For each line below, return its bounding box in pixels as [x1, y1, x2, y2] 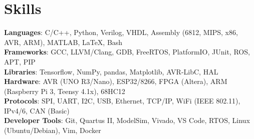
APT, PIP [4, 56, 36, 66]
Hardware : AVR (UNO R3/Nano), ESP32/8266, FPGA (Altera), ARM [4, 76, 227, 86]
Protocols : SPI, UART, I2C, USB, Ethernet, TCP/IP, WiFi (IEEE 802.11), [4, 95, 240, 106]
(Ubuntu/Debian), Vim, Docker [4, 125, 101, 135]
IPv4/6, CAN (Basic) [4, 105, 70, 115]
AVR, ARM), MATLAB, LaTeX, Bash [4, 36, 123, 47]
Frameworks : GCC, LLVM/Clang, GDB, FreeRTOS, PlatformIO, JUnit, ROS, [4, 46, 250, 57]
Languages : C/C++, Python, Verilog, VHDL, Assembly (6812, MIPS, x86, [4, 27, 238, 37]
